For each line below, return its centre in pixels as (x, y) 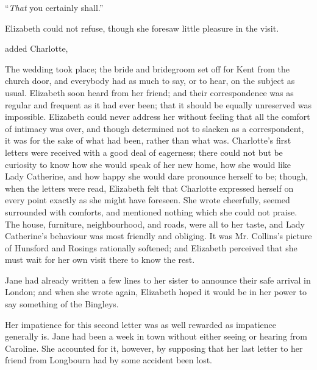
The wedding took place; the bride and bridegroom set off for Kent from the (147, 68)
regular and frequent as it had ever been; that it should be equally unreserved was (158, 104)
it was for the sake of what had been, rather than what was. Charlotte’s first (148, 140)
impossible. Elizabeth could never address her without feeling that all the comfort (158, 117)
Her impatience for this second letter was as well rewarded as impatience (141, 324)
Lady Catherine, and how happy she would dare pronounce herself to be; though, (157, 176)
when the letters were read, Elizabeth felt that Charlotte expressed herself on (149, 188)
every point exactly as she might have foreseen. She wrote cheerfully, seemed (148, 200)
